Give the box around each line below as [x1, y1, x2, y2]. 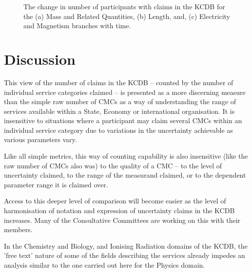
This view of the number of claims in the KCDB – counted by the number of [4, 77, 233, 87]
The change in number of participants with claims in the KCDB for [23, 1, 225, 11]
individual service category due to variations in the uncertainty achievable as [4, 125, 233, 135]
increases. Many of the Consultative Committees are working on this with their [4, 215, 241, 225]
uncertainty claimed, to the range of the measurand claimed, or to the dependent [4, 170, 246, 180]
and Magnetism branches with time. [23, 20, 131, 31]
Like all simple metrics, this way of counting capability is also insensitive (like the [4, 151, 248, 161]
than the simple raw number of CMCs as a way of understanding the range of [4, 96, 236, 107]
